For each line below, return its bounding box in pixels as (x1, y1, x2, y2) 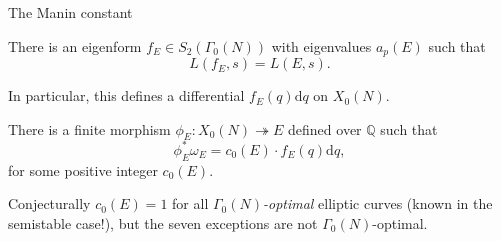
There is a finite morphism (8, 118, 171, 139)
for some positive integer (8, 159, 158, 180)
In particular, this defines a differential (8, 85, 245, 106)
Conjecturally (8, 193, 91, 214)
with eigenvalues (271, 35, 372, 56)
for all (172, 193, 209, 214)
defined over (288, 118, 362, 139)
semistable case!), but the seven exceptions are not (8, 212, 318, 233)
